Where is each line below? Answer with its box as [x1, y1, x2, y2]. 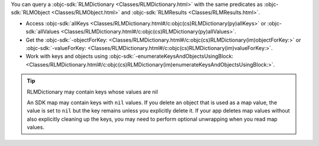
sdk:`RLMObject [11, 9, 50, 16]
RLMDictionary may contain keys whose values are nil [27, 88, 158, 95]
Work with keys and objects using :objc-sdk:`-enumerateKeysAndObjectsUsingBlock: [25, 53, 233, 60]
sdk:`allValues [25, 28, 60, 35]
